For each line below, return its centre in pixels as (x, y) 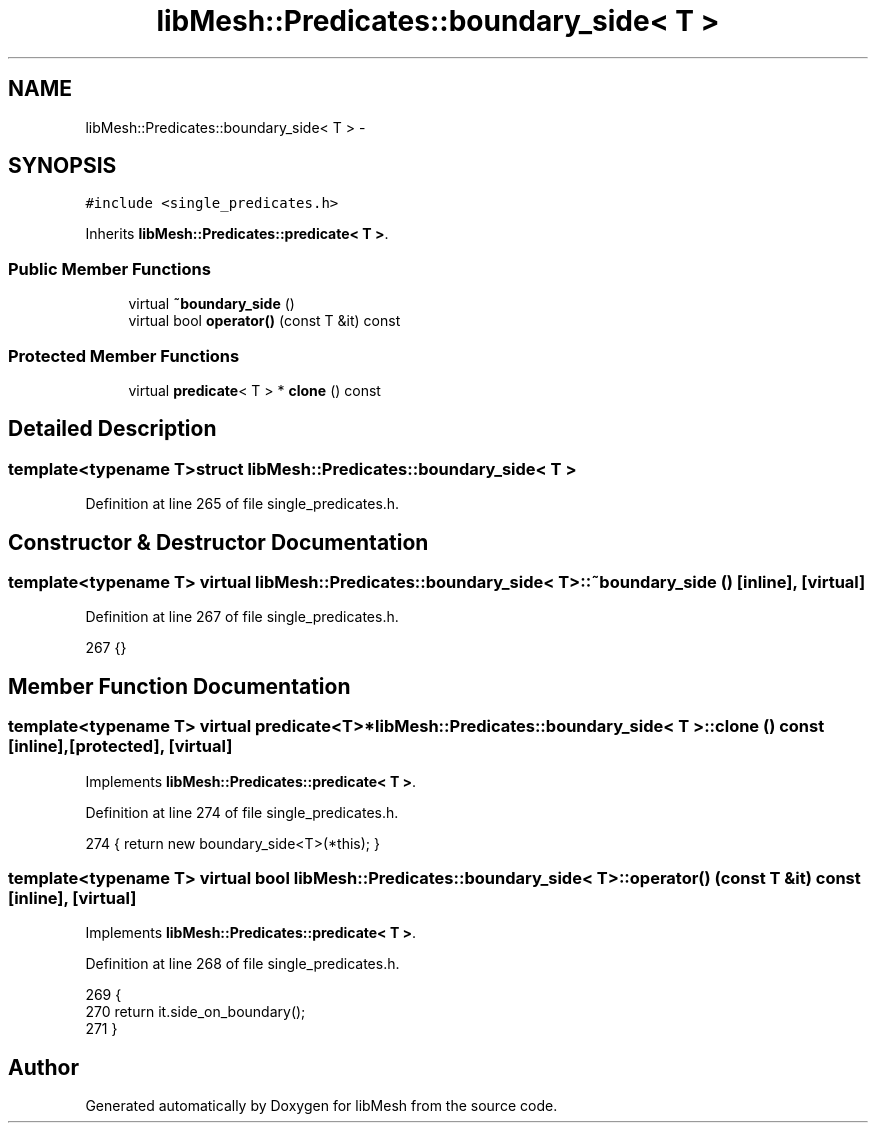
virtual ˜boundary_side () (211, 304)
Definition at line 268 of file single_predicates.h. (242, 964)
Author (43, 1067)
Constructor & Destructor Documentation (218, 542)
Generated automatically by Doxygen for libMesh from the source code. (321, 1106)
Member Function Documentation (179, 686)
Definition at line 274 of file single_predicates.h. (242, 812)
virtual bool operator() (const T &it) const (264, 321)
